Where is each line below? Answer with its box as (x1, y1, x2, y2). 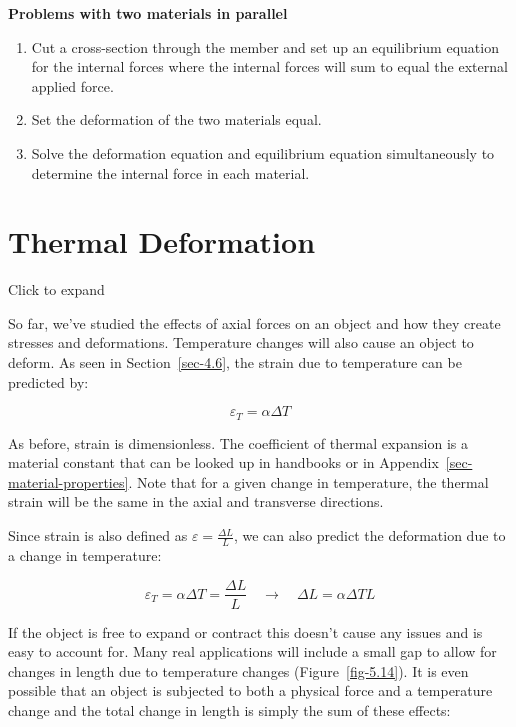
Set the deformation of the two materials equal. (31, 109, 322, 130)
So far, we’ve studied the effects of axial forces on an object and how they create (8, 312, 501, 333)
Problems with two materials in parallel (8, 3, 288, 23)
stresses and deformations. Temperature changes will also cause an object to (8, 332, 474, 353)
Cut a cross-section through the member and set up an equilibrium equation (31, 36, 499, 57)
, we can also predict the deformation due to (233, 525, 506, 546)
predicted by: (8, 371, 89, 392)
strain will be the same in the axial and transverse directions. (8, 491, 384, 512)
